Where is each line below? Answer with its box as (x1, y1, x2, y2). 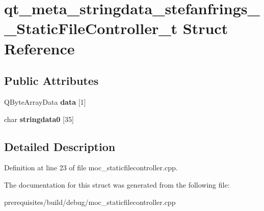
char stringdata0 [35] (4, 113, 74, 124)
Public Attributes (4, 73, 99, 88)
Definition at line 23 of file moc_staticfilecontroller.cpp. (4, 162, 178, 173)
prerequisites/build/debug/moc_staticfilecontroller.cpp (4, 196, 176, 207)
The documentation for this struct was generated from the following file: (4, 179, 230, 190)
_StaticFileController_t (4, 18, 178, 39)
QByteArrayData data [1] (4, 96, 86, 107)
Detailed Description (4, 138, 116, 154)
